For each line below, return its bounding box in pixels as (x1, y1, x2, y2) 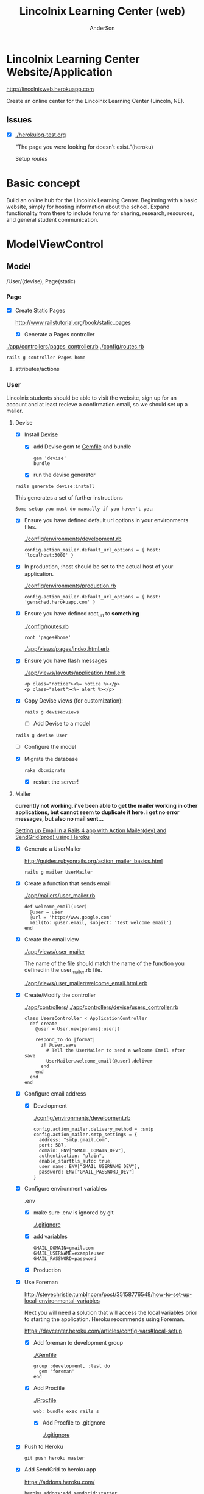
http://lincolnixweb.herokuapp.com (6, 85, 94, 93)
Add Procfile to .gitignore (42, 1419, 105, 1426)
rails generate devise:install (15, 483, 95, 490)
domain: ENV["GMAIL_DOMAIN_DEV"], (38, 1147, 127, 1153)
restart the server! (33, 778, 79, 785)
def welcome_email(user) (24, 904, 88, 910)
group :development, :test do (33, 1363, 110, 1369)
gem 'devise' (33, 455, 67, 461)
